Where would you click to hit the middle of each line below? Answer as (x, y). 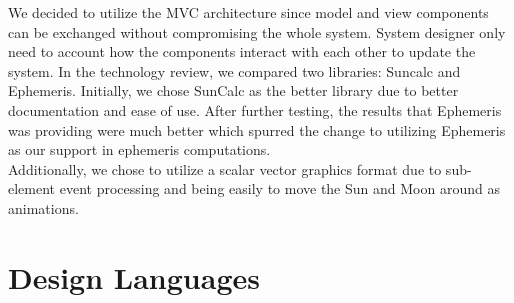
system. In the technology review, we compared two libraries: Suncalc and (234, 70)
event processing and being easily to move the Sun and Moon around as (279, 188)
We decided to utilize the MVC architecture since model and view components (248, 12)
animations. (43, 207)
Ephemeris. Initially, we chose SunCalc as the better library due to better (233, 90)
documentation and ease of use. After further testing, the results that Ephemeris (255, 109)
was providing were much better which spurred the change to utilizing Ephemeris (257, 129)
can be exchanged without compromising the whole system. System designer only (257, 31)
